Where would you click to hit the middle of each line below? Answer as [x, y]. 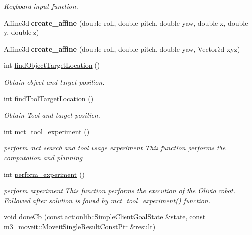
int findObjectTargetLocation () [52, 65]
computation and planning [43, 157]
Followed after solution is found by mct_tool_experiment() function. [107, 200]
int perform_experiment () [44, 174]
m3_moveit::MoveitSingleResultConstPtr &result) [80, 226]
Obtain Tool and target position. [52, 115]
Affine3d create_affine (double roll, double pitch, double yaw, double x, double [126, 22]
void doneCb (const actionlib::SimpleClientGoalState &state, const [105, 217]
